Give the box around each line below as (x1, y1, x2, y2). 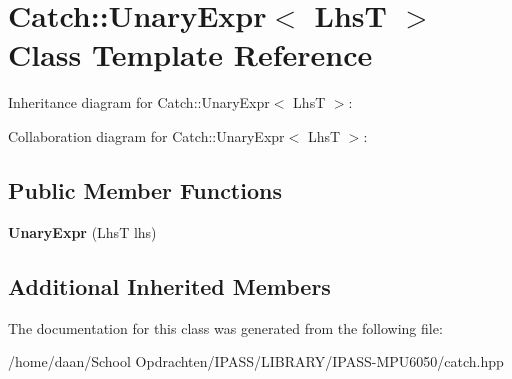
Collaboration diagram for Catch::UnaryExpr (8, 125, 285, 146)
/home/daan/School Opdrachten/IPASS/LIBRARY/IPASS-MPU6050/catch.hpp (8, 351, 504, 372)
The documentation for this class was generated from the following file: (8, 317, 443, 338)
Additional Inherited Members (8, 270, 331, 301)
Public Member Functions (8, 174, 282, 205)
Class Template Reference (8, 34, 373, 75)
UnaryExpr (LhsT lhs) (8, 221, 157, 242)
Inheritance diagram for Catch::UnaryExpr (8, 92, 270, 113)
